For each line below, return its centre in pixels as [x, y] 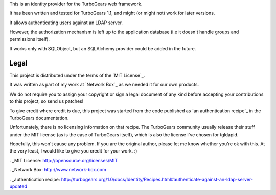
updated [18, 186]
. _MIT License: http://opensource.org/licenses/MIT [64, 160]
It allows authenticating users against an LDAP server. [66, 23]
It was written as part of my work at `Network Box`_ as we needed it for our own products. [104, 85]
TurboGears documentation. [39, 118]
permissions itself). [30, 39]
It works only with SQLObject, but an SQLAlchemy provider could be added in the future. [103, 48]
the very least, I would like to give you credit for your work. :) [73, 151]
